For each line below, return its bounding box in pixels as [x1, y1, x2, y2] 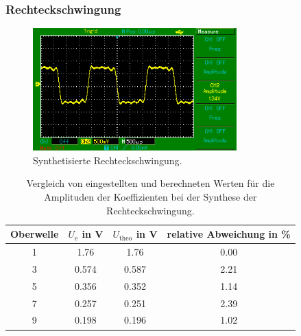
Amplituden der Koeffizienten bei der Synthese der [44, 190, 257, 204]
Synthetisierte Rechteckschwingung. [33, 153, 182, 167]
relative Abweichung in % [167, 227, 291, 241]
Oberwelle [10, 227, 59, 241]
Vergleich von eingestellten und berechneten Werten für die [26, 176, 275, 190]
